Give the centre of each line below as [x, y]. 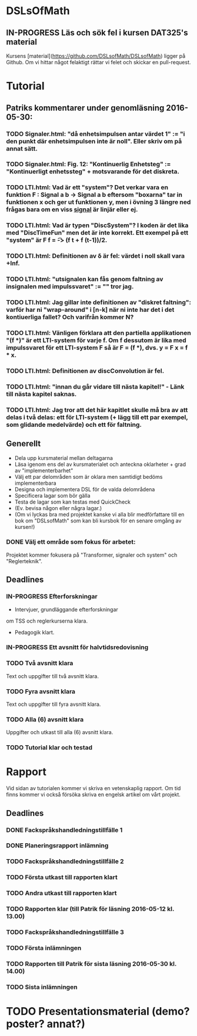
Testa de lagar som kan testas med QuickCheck [73, 502]
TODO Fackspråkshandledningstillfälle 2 [65, 861]
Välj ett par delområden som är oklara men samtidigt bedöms [89, 476]
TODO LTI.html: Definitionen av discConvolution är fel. [85, 371]
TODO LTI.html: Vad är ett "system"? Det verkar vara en [87, 188]
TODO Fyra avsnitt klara [41, 691]
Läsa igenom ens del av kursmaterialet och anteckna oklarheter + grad [100, 464]
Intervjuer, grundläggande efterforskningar [66, 609]
